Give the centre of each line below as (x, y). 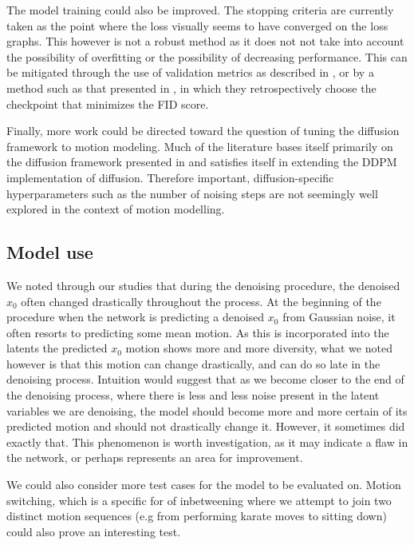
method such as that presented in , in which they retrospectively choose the (191, 88)
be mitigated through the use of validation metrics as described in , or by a (190, 72)
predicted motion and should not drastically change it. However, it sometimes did (206, 426)
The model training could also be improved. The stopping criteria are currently (200, 10)
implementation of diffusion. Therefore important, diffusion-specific (170, 177)
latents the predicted (57, 348)
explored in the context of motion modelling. (116, 209)
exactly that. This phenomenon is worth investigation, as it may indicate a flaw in (207, 442)
